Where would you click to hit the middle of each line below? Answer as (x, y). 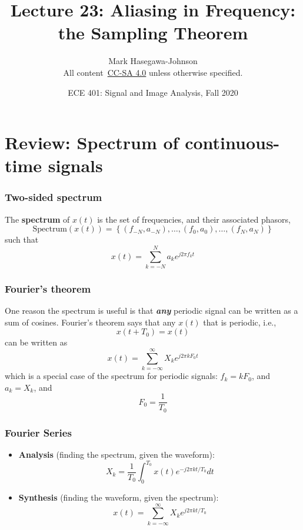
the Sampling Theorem (153, 33)
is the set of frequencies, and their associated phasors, (194, 219)
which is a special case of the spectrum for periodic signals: (111, 376)
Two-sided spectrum (54, 197)
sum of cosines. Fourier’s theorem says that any (90, 322)
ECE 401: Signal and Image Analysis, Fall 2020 (153, 92)
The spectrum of (37, 219)
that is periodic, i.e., (240, 322)
